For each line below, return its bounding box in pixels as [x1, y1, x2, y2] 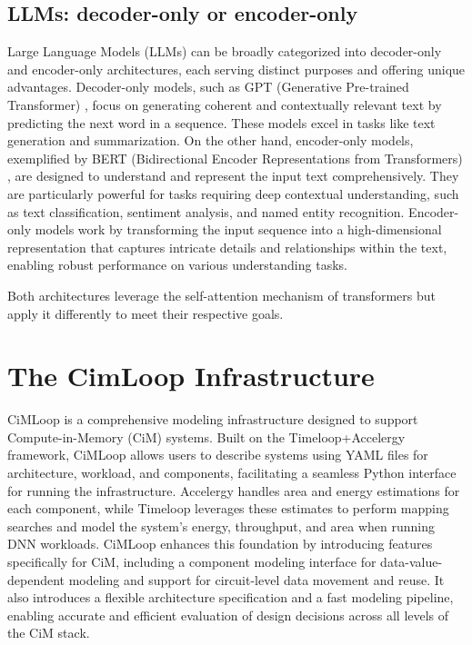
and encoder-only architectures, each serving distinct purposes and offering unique [7, 59, 466, 78]
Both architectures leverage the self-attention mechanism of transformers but [7, 285, 436, 304]
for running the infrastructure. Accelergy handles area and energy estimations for [7, 481, 460, 500]
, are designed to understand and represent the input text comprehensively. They [7, 166, 459, 185]
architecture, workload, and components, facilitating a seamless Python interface [7, 463, 457, 482]
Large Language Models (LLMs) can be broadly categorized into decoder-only [7, 42, 442, 61]
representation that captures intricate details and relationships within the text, [7, 237, 447, 256]
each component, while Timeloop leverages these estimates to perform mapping [7, 499, 449, 518]
